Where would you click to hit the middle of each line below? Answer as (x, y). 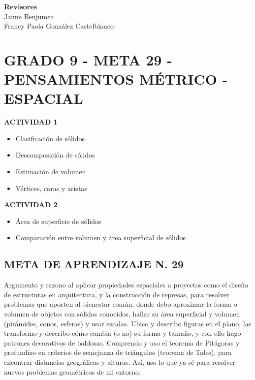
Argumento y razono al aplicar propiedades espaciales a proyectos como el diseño (126, 285)
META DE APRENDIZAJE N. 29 (94, 264)
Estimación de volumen (51, 172)
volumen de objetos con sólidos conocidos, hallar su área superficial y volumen (122, 314)
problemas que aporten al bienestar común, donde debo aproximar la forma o (121, 304)
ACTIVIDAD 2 (31, 205)
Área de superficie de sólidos (58, 221)
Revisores (21, 6)
